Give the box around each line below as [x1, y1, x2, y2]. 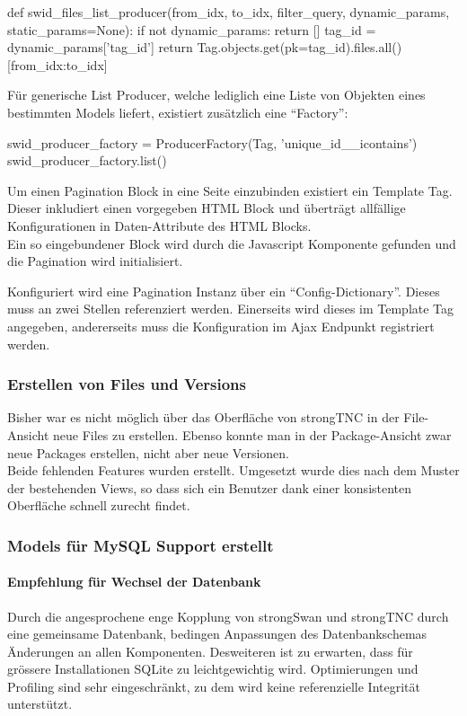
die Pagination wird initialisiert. [7, 252, 183, 270]
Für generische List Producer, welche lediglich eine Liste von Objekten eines [7, 85, 426, 104]
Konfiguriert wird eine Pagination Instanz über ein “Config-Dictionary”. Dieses [7, 281, 440, 300]
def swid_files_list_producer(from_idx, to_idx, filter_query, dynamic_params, [7, 3, 450, 21]
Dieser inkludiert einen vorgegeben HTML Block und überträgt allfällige [7, 199, 406, 217]
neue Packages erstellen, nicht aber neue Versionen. [7, 443, 289, 462]
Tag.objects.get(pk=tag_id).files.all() [197, 38, 402, 57]
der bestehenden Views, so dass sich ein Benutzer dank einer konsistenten [7, 478, 412, 497]
